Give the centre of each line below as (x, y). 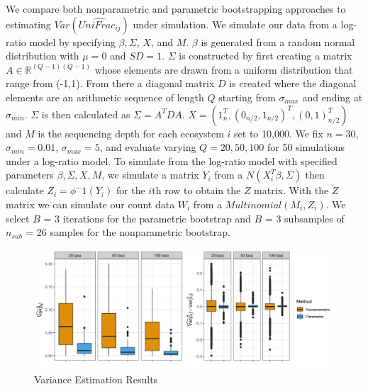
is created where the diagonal (293, 83)
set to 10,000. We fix (279, 133)
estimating (28, 24)
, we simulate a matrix (150, 175)
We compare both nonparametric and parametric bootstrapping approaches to (176, 9)
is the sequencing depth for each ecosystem (131, 133)
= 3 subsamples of (305, 218)
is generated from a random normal (278, 41)
